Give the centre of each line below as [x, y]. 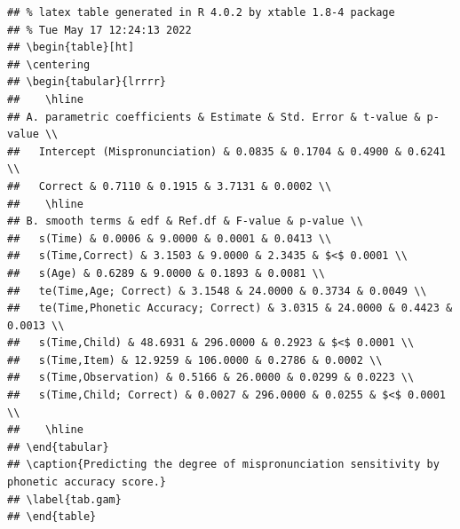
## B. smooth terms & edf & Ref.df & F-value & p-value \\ [185, 221]
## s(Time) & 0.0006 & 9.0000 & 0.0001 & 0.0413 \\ [170, 238]
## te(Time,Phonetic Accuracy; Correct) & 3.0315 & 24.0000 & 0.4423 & [230, 308]
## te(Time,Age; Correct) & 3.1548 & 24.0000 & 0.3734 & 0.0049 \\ [217, 291]
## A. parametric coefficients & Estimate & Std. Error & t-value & [214, 117]
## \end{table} [52, 517]
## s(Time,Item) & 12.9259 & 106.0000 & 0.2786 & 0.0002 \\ [195, 360]
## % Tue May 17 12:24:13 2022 [99, 30]
